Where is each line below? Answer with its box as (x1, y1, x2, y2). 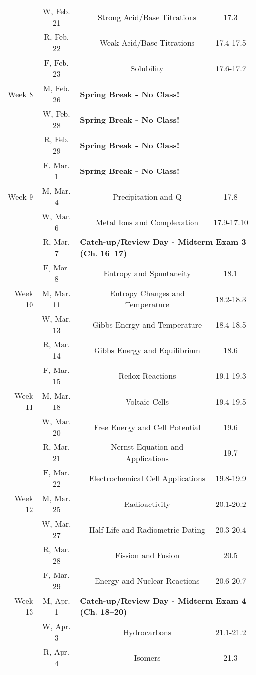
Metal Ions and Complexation (96, 216, 199, 228)
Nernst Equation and (111, 441, 184, 452)
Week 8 (8, 88, 33, 100)
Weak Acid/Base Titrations (99, 36, 195, 48)
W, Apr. (42, 620, 71, 632)
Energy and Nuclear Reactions (95, 574, 200, 586)
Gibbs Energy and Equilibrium (94, 344, 200, 356)
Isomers (134, 651, 160, 663)
